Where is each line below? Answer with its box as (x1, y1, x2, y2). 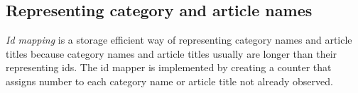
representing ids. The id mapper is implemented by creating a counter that (6, 60, 332, 75)
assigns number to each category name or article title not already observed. (6, 73, 333, 88)
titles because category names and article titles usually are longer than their (6, 46, 337, 61)
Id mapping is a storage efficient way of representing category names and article (6, 32, 352, 47)
